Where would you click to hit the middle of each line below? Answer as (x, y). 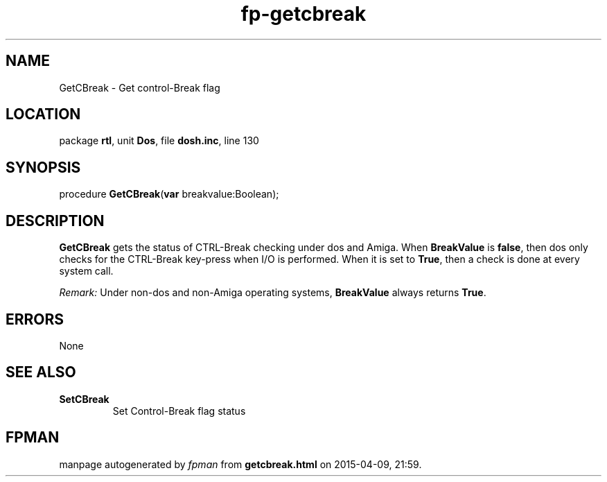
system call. (86, 271)
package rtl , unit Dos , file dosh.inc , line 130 (159, 141)
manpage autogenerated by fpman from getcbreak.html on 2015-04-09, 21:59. (240, 464)
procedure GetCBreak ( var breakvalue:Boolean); (169, 194)
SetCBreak (84, 399)
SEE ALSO (41, 372)
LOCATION (43, 114)
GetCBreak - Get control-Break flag (140, 87)
